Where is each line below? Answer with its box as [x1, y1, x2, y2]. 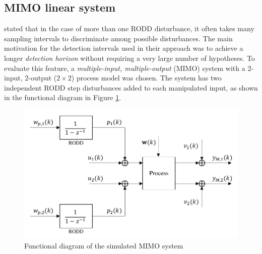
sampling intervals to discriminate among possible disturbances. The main [4, 33, 233, 43]
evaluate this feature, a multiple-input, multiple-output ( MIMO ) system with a [4, 62, 245, 73]
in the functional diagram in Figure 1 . [4, 92, 121, 103]
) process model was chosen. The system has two [71, 72, 222, 83]
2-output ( [25, 72, 57, 83]
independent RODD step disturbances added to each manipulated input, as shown [4, 82, 258, 93]
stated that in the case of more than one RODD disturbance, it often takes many [4, 23, 254, 34]
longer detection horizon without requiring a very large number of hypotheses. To [4, 52, 255, 63]
